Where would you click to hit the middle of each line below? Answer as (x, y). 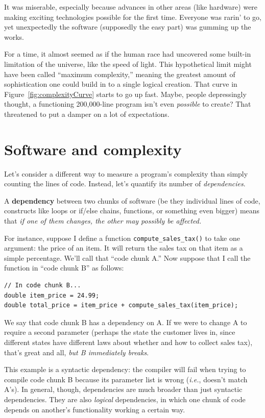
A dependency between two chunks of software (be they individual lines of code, (132, 200)
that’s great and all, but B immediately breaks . (77, 352)
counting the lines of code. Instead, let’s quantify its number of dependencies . (125, 183)
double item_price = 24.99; (52, 295)
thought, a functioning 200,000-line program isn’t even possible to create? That (128, 104)
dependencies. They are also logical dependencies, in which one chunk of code (125, 399)
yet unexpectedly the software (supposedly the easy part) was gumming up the (128, 27)
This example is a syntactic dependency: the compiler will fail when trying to (125, 369)
